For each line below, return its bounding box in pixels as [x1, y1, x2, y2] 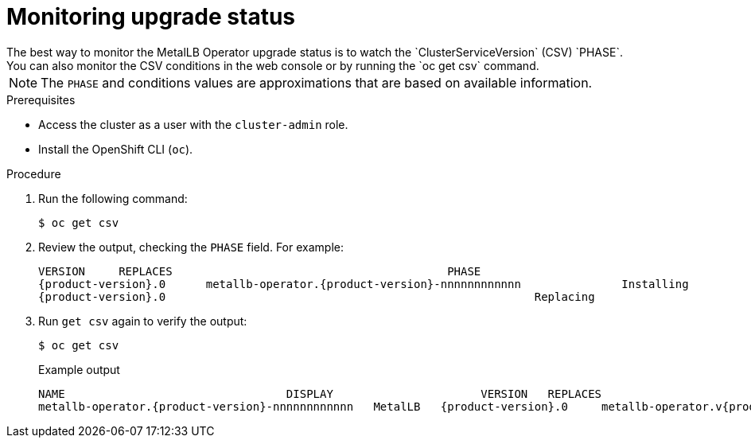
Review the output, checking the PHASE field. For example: [38, 240, 344, 254]
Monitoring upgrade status [6, 3, 296, 30]
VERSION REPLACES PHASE [38, 264, 481, 278]
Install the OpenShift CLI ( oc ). [38, 142, 193, 156]
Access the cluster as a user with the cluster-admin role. [38, 117, 348, 131]
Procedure [6, 166, 61, 181]
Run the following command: [38, 191, 188, 205]
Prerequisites [6, 92, 76, 107]
